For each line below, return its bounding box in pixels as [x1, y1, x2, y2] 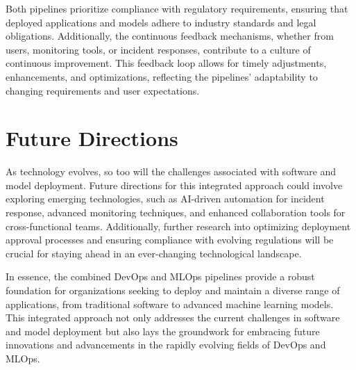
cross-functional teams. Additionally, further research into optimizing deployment [6, 218, 351, 233]
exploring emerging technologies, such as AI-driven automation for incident [6, 191, 325, 206]
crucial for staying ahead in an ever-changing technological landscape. [6, 246, 302, 260]
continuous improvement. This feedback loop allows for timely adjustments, [6, 56, 327, 70]
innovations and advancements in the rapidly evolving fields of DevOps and [6, 337, 326, 352]
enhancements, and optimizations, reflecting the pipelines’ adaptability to [6, 69, 318, 83]
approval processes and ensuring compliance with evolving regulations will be [6, 232, 334, 247]
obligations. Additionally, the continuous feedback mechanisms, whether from [6, 29, 334, 43]
